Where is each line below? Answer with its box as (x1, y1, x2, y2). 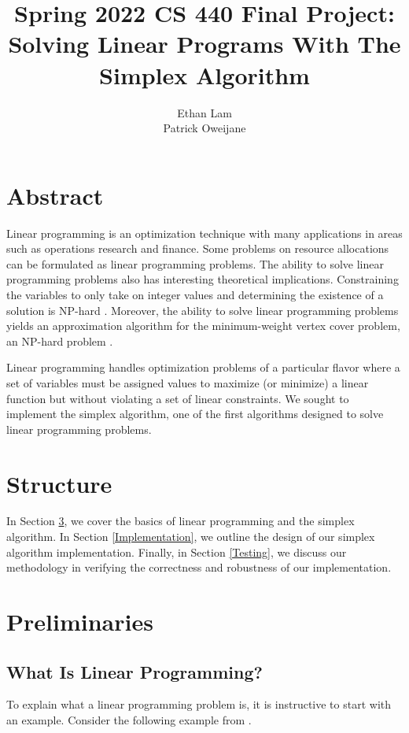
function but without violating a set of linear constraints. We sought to (6, 390, 349, 406)
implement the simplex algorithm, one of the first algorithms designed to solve (6, 405, 384, 422)
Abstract (6, 179, 104, 211)
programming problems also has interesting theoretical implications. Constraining (6, 271, 399, 287)
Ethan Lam (177, 104, 232, 120)
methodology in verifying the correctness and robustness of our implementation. (6, 559, 392, 576)
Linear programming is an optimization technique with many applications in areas (6, 224, 403, 241)
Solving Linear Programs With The (8, 28, 401, 60)
